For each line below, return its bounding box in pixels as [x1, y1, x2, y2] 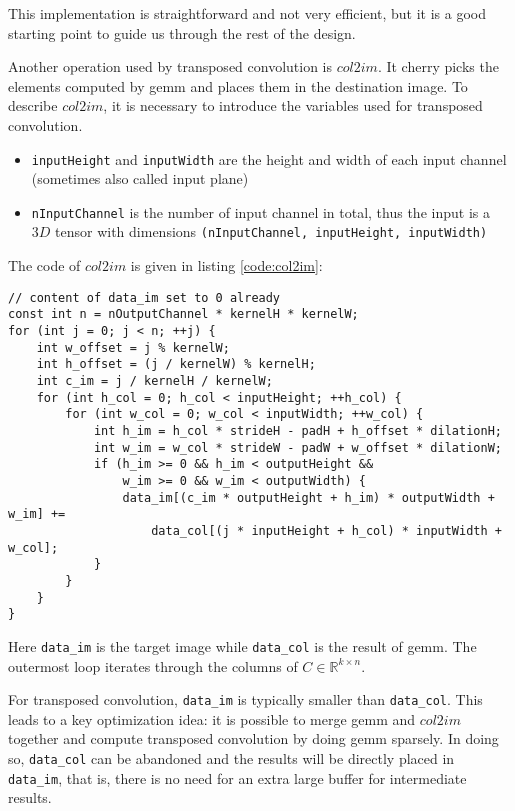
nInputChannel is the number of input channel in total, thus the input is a [31, 201, 490, 222]
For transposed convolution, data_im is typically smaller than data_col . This [8, 689, 483, 710]
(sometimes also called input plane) [31, 168, 249, 189]
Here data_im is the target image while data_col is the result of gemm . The [8, 635, 477, 656]
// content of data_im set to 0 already [8, 290, 281, 305]
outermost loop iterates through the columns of [8, 655, 298, 676]
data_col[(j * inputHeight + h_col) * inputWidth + [151, 523, 502, 538]
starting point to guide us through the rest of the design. [8, 22, 356, 43]
